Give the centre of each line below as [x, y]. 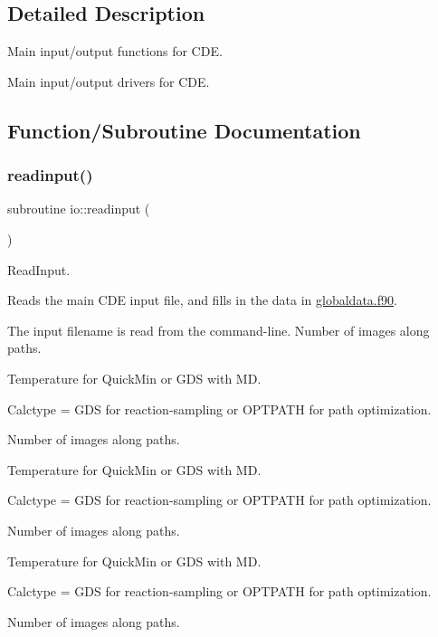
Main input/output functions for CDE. [115, 51]
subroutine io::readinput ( [79, 209]
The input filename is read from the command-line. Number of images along [219, 330]
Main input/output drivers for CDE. [109, 81]
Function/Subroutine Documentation [184, 130]
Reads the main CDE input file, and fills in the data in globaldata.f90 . [202, 300]
